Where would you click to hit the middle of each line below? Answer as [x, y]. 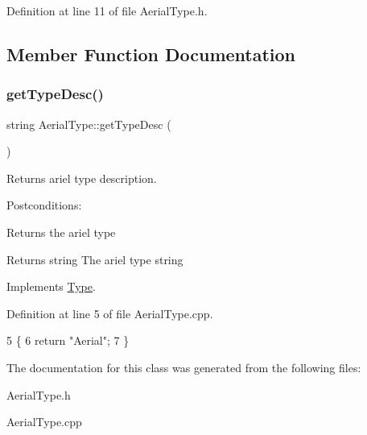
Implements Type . [51, 286]
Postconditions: [44, 205]
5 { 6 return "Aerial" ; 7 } [68, 340]
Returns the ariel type [61, 232]
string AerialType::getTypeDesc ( [89, 124]
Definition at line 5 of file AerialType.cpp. [110, 313]
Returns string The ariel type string [95, 259]
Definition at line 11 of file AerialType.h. [107, 10]
